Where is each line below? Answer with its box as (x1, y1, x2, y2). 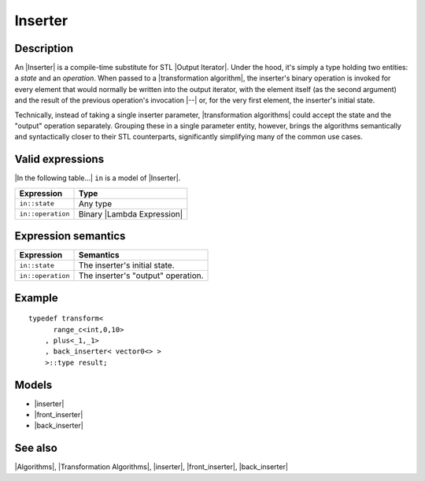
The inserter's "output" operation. (78, 270, 204, 281)
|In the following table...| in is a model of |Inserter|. (14, 173, 181, 183)
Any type (78, 198, 113, 209)
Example (14, 291, 58, 305)
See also (14, 442, 58, 455)
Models (14, 378, 53, 391)
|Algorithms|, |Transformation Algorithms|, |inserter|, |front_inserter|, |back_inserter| (14, 462, 289, 472)
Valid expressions (14, 153, 105, 166)
